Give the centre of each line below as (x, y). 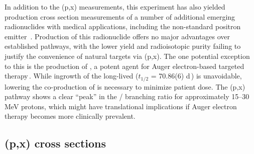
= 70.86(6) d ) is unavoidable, (196, 76)
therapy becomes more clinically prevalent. (70, 116)
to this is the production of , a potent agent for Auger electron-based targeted (124, 66)
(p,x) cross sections (55, 143)
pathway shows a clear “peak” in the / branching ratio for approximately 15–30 (127, 96)
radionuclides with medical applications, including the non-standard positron (123, 26)
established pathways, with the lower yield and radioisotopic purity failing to (123, 46)
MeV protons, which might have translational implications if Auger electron (121, 106)
